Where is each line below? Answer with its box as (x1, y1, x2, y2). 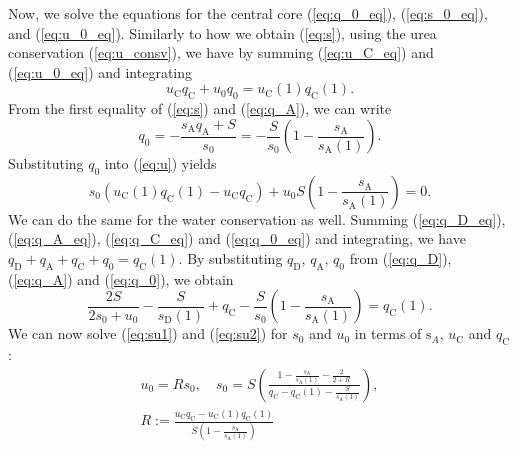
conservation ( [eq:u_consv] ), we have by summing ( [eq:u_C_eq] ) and (8, 42, 434, 63)
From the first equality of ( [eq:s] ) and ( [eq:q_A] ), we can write (8, 98, 392, 119)
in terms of (354, 323, 422, 344)
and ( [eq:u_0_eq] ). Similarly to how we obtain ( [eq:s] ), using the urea (8, 22, 437, 43)
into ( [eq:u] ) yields (104, 153, 217, 173)
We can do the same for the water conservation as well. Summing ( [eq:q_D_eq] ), (8, 208, 506, 229)
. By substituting (178, 247, 283, 268)
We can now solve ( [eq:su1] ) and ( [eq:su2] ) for (8, 323, 288, 344)
